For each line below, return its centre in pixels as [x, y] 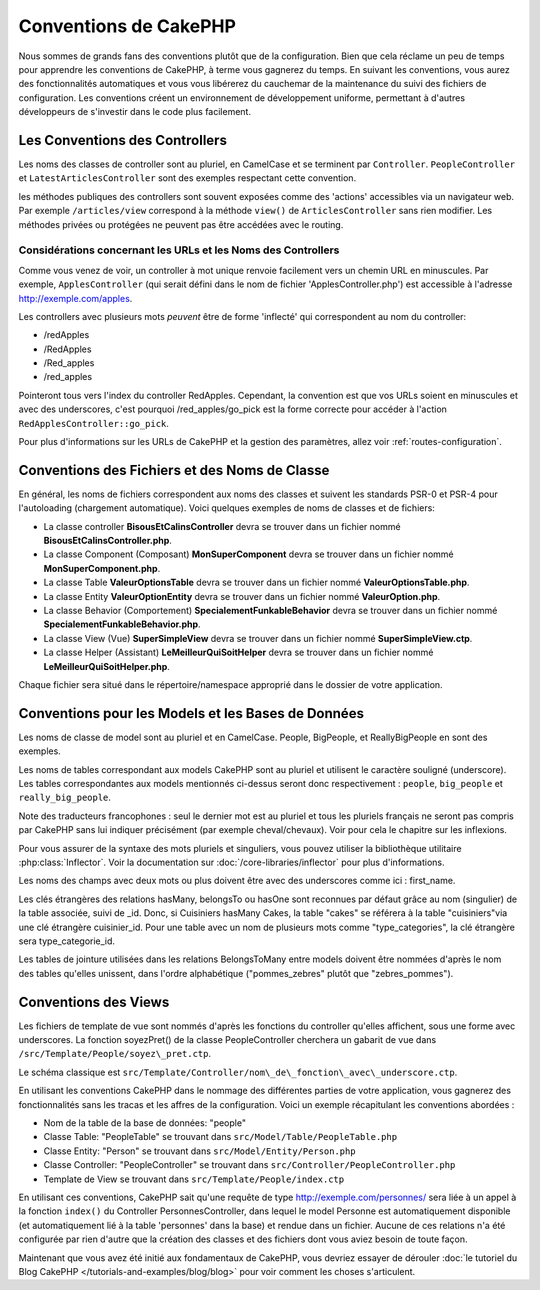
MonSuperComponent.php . [102, 568]
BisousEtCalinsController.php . [107, 541]
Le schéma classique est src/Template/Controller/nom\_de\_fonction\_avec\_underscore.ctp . [238, 1072]
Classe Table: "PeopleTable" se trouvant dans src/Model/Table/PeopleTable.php [220, 1137]
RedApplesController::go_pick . [94, 423]
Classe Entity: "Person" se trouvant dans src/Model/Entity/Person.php [199, 1151]
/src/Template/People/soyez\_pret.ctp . [115, 1054]
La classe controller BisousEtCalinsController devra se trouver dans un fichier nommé [222, 526]
